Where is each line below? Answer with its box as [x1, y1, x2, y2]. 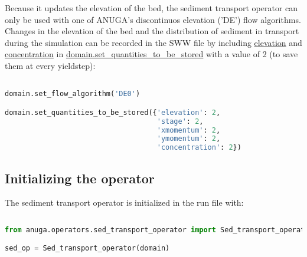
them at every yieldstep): [5, 59, 96, 71]
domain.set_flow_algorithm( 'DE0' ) [5, 90, 141, 98]
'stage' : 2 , [156, 117, 204, 126]
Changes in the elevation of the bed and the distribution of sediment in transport [5, 25, 299, 37]
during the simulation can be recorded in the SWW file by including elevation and [5, 36, 302, 48]
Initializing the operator [5, 169, 155, 187]
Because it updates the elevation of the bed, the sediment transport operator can [5, 2, 298, 14]
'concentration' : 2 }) [156, 143, 241, 152]
